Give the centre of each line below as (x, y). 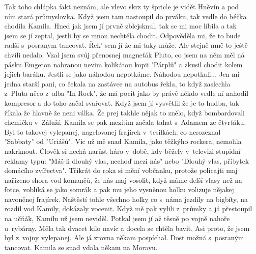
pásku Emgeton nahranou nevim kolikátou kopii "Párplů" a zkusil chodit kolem (124, 64)
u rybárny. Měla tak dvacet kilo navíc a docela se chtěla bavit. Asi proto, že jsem (127, 228)
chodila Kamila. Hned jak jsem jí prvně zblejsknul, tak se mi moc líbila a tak (121, 26)
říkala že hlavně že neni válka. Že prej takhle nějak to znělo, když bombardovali (125, 112)
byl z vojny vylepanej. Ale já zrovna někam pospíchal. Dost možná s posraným (124, 238)
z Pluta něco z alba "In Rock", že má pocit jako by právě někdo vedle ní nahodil (127, 93)
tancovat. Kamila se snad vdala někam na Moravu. (81, 247)
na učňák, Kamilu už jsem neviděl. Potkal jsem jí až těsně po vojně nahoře (117, 218)
